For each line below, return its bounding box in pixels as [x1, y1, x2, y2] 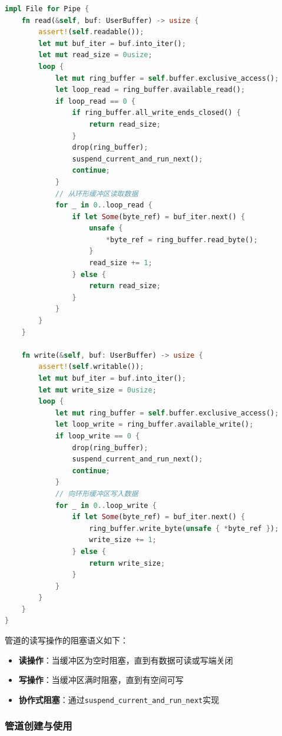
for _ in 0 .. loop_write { [55, 501, 157, 510]
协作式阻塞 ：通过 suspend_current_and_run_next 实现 [18, 693, 220, 705]
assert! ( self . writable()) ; [38, 362, 144, 371]
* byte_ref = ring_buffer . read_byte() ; [105, 235, 258, 244]
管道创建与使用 [5, 718, 72, 733]
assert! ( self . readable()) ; [38, 28, 144, 37]
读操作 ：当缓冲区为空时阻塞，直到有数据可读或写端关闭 [18, 654, 233, 666]
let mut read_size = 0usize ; [38, 51, 152, 60]
